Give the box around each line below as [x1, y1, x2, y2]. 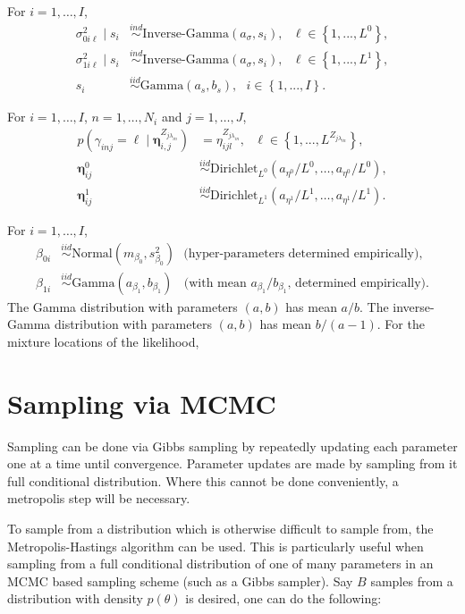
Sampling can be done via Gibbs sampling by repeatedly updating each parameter [7, 436, 458, 455]
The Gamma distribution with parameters [7, 297, 238, 315]
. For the [376, 315, 425, 333]
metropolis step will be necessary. [7, 489, 190, 508]
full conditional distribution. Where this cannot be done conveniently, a [7, 471, 399, 490]
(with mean [183, 276, 247, 290]
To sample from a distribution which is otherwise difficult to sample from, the [7, 519, 434, 537]
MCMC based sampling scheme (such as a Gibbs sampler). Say [7, 571, 353, 590]
